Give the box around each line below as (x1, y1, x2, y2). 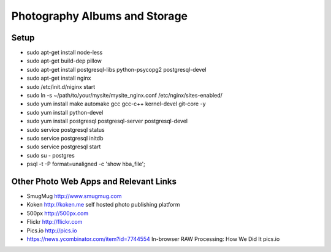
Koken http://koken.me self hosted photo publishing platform (26, 201, 180, 208)
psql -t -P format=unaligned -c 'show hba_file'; (26, 160, 145, 168)
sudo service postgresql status (26, 126, 105, 133)
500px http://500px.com (26, 209, 89, 217)
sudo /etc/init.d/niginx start (26, 83, 96, 90)
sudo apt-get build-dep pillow (26, 57, 102, 64)
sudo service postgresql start (26, 143, 101, 150)
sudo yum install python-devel (26, 109, 104, 116)
